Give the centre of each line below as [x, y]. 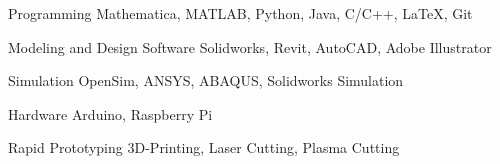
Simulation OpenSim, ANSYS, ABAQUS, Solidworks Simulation [206, 80]
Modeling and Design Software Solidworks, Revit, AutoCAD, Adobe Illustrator [250, 46]
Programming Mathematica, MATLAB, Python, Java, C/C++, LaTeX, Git [240, 13]
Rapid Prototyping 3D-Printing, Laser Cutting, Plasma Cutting [204, 147]
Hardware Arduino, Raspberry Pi [110, 113]
